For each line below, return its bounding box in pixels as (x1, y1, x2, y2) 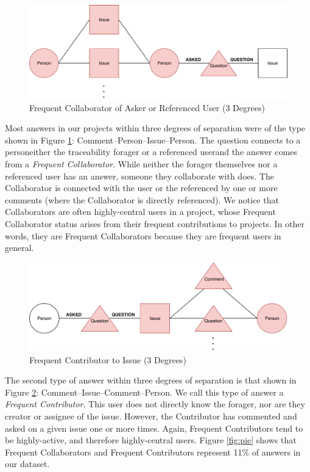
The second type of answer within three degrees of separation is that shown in (5, 374, 297, 387)
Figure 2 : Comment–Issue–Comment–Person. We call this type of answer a (5, 385, 284, 398)
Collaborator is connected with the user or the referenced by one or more (5, 181, 278, 194)
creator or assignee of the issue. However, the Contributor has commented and (5, 410, 297, 423)
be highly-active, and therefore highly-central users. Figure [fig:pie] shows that (5, 434, 297, 446)
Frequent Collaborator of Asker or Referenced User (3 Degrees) (29, 101, 265, 114)
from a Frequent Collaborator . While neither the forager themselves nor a (5, 158, 278, 170)
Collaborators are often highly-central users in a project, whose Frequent (5, 205, 276, 218)
